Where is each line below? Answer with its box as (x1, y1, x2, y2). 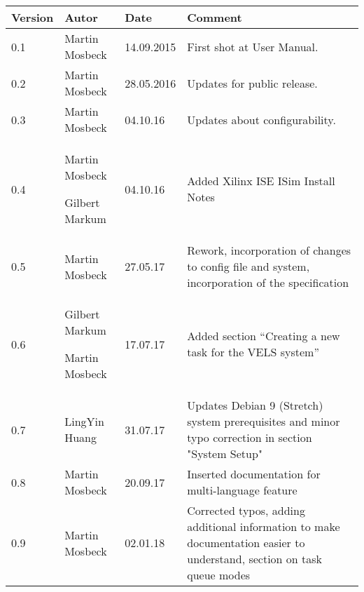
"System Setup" (187, 445, 262, 462)
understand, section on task (187, 551, 323, 567)
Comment (187, 9, 242, 25)
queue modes (187, 567, 251, 583)
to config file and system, (187, 258, 310, 274)
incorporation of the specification (187, 274, 349, 290)
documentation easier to (187, 534, 305, 551)
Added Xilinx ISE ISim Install (187, 173, 335, 189)
